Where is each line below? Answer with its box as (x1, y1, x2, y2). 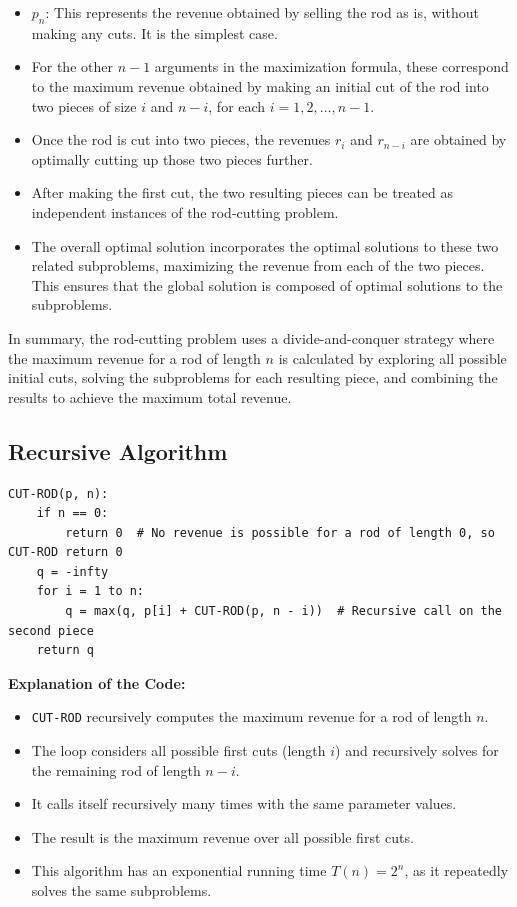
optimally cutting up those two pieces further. (31, 148, 313, 169)
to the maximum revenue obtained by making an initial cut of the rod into (31, 75, 489, 96)
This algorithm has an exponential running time (31, 860, 327, 881)
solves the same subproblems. (31, 880, 212, 901)
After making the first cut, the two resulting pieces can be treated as (31, 182, 453, 203)
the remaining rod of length (31, 759, 201, 780)
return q (36, 643, 94, 658)
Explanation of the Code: (8, 672, 186, 693)
